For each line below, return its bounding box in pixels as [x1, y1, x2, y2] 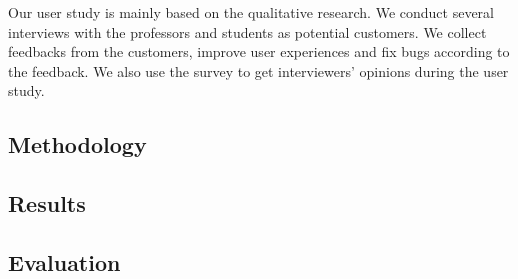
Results [8, 188, 86, 219]
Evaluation [8, 246, 121, 277]
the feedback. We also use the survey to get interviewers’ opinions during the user [8, 60, 509, 81]
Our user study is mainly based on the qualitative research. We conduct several [8, 2, 494, 22]
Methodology [8, 129, 147, 160]
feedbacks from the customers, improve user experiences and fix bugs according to [8, 41, 510, 62]
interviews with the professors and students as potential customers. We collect [8, 21, 487, 42]
